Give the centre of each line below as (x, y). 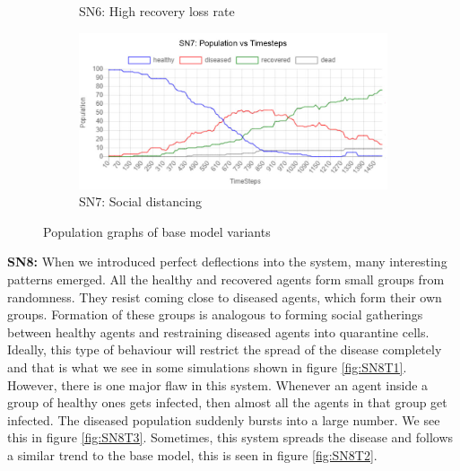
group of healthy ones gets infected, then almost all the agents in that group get (227, 402)
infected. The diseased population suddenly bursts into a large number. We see (224, 419)
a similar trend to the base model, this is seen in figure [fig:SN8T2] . (192, 454)
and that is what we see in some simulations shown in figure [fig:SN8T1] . (207, 367)
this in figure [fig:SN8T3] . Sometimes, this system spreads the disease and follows (230, 437)
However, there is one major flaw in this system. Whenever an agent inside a (218, 384)
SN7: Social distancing (140, 201)
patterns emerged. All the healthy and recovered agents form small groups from (226, 279)
